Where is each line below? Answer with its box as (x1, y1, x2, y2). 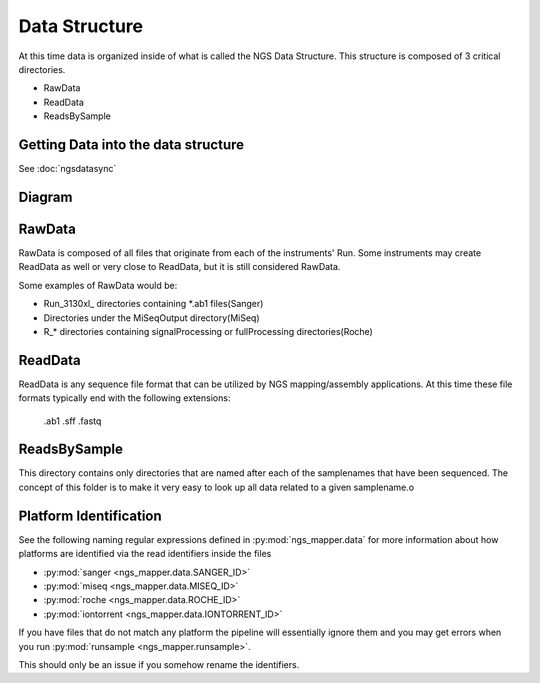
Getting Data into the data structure (18, 136, 245, 153)
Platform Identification (18, 507, 162, 524)
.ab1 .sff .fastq (43, 415, 102, 427)
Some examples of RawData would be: (18, 279, 178, 291)
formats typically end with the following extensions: (18, 392, 231, 404)
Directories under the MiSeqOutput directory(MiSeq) (43, 311, 260, 324)
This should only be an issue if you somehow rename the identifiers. (18, 658, 300, 670)
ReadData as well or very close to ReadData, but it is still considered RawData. (18, 261, 341, 273)
